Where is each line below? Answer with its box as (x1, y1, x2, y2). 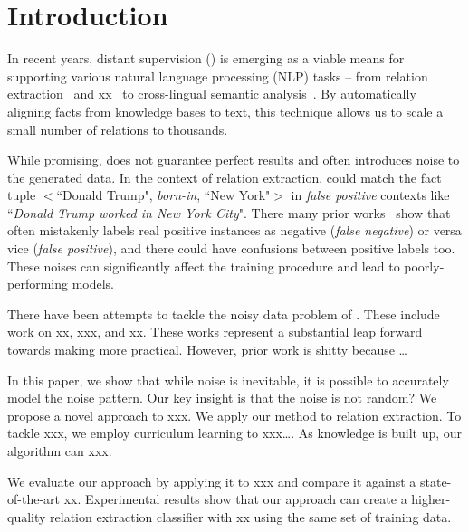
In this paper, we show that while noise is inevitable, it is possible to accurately (7, 370, 449, 389)
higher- (411, 489, 451, 508)
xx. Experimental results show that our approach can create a (63, 489, 407, 508)
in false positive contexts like (291, 185, 450, 204)
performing (7, 274, 68, 293)
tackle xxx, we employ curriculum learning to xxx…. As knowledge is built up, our (7, 423, 463, 442)
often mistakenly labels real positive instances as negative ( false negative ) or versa (7, 221, 462, 240)
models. (72, 274, 115, 293)
